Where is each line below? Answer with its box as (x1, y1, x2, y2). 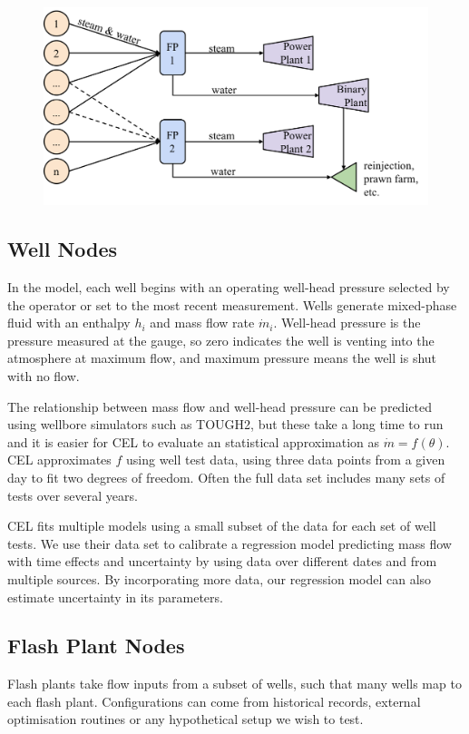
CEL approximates (7, 450, 112, 469)
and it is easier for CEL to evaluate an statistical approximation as (7, 432, 379, 451)
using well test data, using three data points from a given (126, 450, 445, 469)
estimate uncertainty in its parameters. (7, 587, 223, 606)
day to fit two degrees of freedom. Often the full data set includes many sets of (7, 467, 445, 486)
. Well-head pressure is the (273, 313, 421, 332)
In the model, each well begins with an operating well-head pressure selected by (7, 278, 450, 296)
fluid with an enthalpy (7, 313, 131, 332)
